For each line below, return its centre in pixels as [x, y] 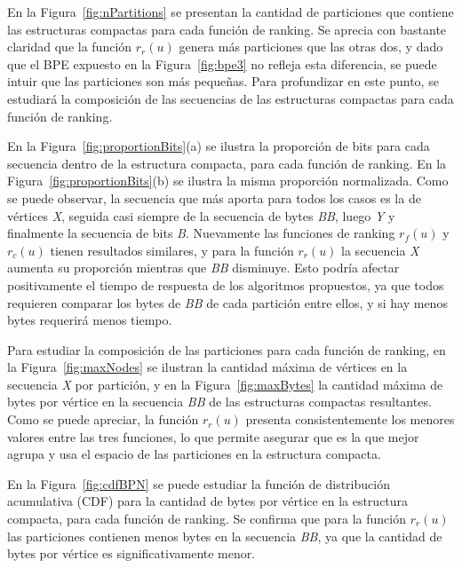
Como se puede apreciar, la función [103, 419]
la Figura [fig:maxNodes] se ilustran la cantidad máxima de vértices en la [207, 367]
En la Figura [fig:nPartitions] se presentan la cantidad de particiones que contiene [231, 12]
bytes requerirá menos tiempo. [90, 320]
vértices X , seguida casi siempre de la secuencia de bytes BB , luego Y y [201, 215]
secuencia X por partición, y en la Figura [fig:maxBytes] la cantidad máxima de [225, 384]
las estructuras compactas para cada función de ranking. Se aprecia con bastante [227, 29]
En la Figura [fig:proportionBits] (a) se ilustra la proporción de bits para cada [219, 146]
